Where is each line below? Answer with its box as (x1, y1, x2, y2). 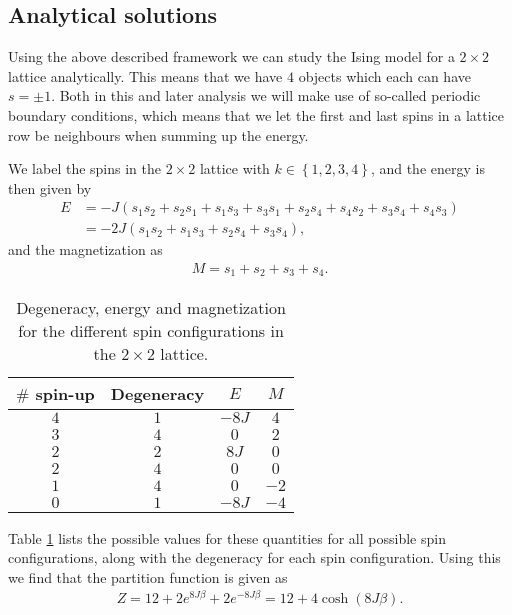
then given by (8, 177, 92, 198)
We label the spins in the (8, 158, 161, 179)
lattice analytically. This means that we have (8, 65, 283, 86)
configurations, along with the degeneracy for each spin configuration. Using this (8, 547, 501, 568)
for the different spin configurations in (18, 318, 284, 342)
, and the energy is (370, 158, 485, 179)
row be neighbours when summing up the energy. (8, 124, 309, 145)
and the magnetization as (8, 239, 163, 260)
